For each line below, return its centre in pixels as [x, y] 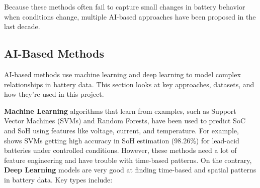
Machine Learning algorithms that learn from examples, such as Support [120, 111]
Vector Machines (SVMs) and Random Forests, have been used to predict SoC [125, 121]
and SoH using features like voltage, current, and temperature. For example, [121, 130]
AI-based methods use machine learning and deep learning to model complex [122, 74]
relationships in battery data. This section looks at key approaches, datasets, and [129, 84]
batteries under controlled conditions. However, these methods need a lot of [120, 150]
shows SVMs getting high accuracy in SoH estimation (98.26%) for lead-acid [122, 140]
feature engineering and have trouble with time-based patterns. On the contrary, [128, 160]
